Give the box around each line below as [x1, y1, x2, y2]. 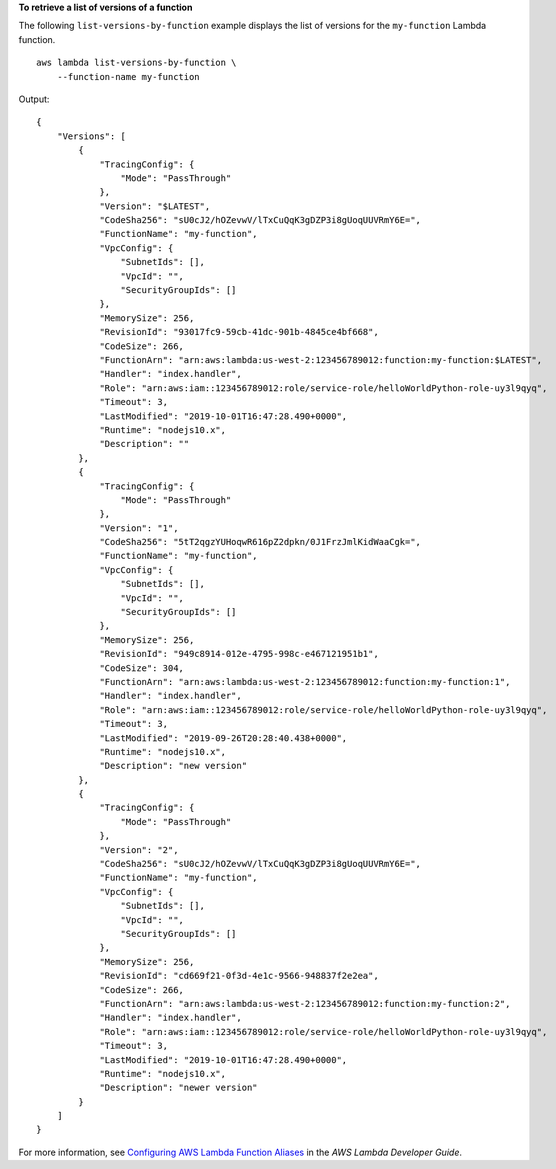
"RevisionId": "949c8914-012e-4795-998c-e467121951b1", [99, 648, 379, 660]
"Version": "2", [99, 844, 179, 855]
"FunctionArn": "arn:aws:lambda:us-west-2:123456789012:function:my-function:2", [99, 998, 511, 1009]
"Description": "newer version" [99, 1082, 259, 1094]
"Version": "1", [99, 522, 179, 534]
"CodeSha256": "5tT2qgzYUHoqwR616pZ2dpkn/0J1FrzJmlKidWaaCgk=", [99, 536, 422, 548]
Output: [18, 93, 50, 105]
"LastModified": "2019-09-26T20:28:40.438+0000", [99, 732, 348, 744]
